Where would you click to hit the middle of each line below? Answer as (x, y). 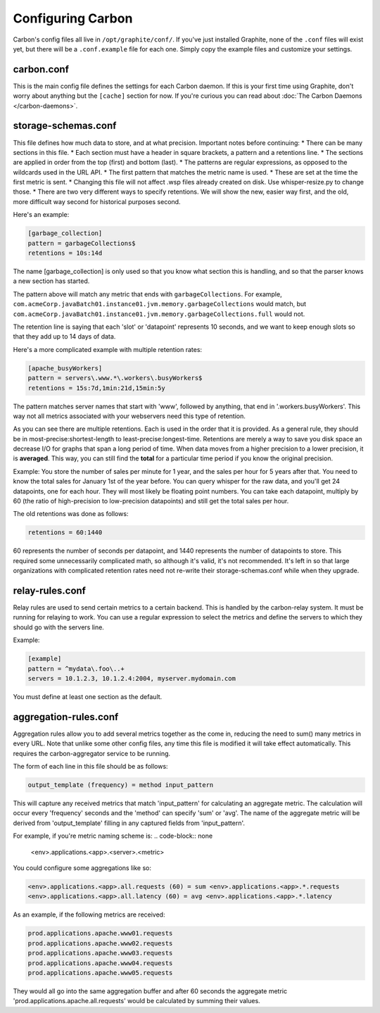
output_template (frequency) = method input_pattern (121, 785)
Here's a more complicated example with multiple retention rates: (108, 349)
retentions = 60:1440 (65, 533)
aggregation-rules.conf (66, 717)
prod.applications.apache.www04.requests (100, 963)
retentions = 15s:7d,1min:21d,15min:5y (96, 388)
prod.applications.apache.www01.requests (100, 933)
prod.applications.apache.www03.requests (100, 953)
